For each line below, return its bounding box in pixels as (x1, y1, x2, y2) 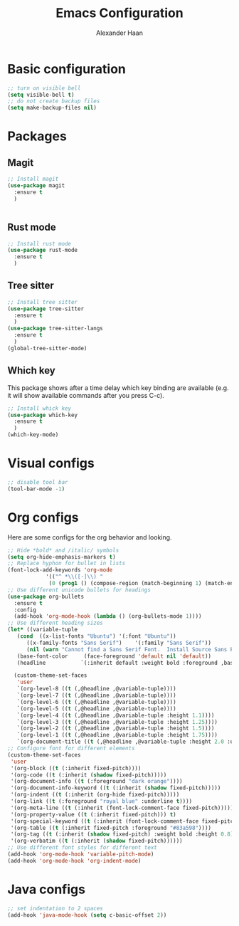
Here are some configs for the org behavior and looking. (7, 532, 172, 542)
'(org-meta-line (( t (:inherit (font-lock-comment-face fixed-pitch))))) (10, 804, 234, 811)
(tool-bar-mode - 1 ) (7, 485, 65, 493)
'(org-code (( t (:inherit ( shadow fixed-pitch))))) (10, 771, 167, 779)
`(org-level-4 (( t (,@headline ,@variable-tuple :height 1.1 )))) (16, 712, 215, 719)
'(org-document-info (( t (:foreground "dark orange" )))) (10, 778, 183, 785)
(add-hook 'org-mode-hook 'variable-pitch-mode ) (7, 851, 154, 858)
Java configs (7, 881, 85, 898)
